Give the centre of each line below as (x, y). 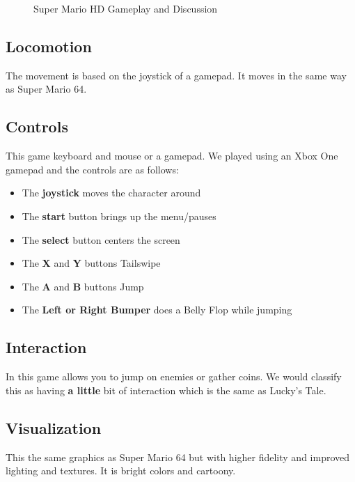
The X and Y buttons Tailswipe (91, 263)
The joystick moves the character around (111, 193)
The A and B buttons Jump (83, 286)
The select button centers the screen (101, 239)
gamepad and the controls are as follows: (92, 169)
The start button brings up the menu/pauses (119, 216)
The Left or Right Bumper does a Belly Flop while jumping (157, 310)
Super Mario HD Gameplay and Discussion (126, 8)
